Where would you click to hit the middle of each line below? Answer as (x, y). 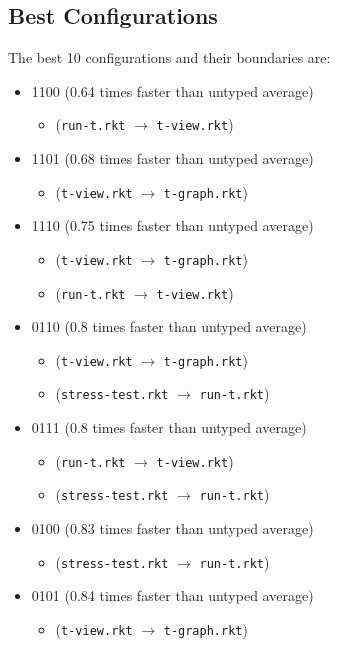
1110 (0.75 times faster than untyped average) (172, 225)
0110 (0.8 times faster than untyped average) (169, 326)
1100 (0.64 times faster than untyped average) (172, 90)
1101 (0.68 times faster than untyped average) (172, 158)
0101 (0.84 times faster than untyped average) (172, 595)
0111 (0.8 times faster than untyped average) (169, 427)
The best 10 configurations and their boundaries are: (169, 57)
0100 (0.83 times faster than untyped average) (172, 528)
